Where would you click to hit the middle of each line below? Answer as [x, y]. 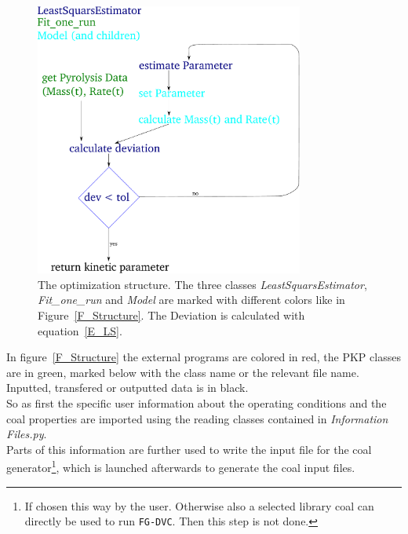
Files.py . [27, 434]
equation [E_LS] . [80, 330]
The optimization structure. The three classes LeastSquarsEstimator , [202, 284]
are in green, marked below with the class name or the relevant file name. [183, 372]
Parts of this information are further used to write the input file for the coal [189, 449]
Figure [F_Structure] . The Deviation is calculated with [171, 315]
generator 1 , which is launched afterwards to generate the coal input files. [181, 466]
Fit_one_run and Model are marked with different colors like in [191, 300]
